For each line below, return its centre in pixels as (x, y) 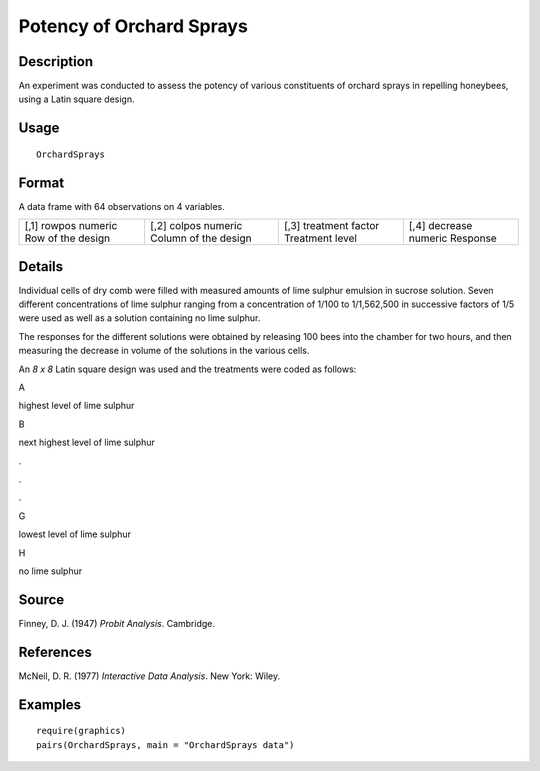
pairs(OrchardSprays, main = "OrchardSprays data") (165, 744)
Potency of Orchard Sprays (133, 26)
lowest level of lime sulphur (75, 534)
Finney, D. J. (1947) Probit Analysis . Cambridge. (116, 623)
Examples (50, 704)
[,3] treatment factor (331, 226)
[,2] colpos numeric (196, 226)
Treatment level (320, 238)
